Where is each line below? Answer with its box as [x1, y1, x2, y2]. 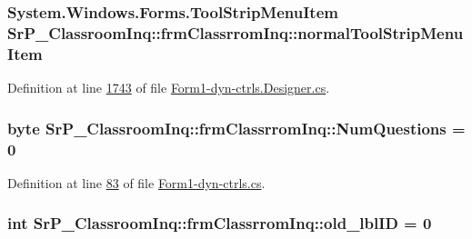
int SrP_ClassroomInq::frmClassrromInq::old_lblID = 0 [7, 212, 432, 234]
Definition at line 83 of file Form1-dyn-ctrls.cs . [7, 173, 266, 192]
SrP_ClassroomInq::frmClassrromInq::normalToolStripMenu [7, 21, 464, 44]
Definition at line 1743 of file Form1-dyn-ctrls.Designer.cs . [7, 78, 330, 97]
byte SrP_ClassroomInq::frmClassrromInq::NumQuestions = [7, 116, 466, 139]
